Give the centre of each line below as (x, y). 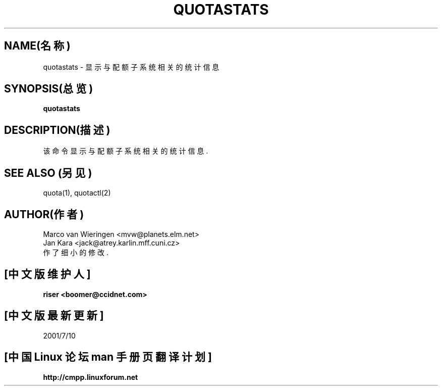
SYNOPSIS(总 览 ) (49, 89)
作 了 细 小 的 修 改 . (76, 252)
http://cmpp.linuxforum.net (91, 377)
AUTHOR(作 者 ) (44, 214)
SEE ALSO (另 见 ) (48, 173)
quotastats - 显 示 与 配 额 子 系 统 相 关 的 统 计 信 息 (131, 67)
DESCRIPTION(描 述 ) (57, 130)
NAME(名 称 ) (37, 46)
